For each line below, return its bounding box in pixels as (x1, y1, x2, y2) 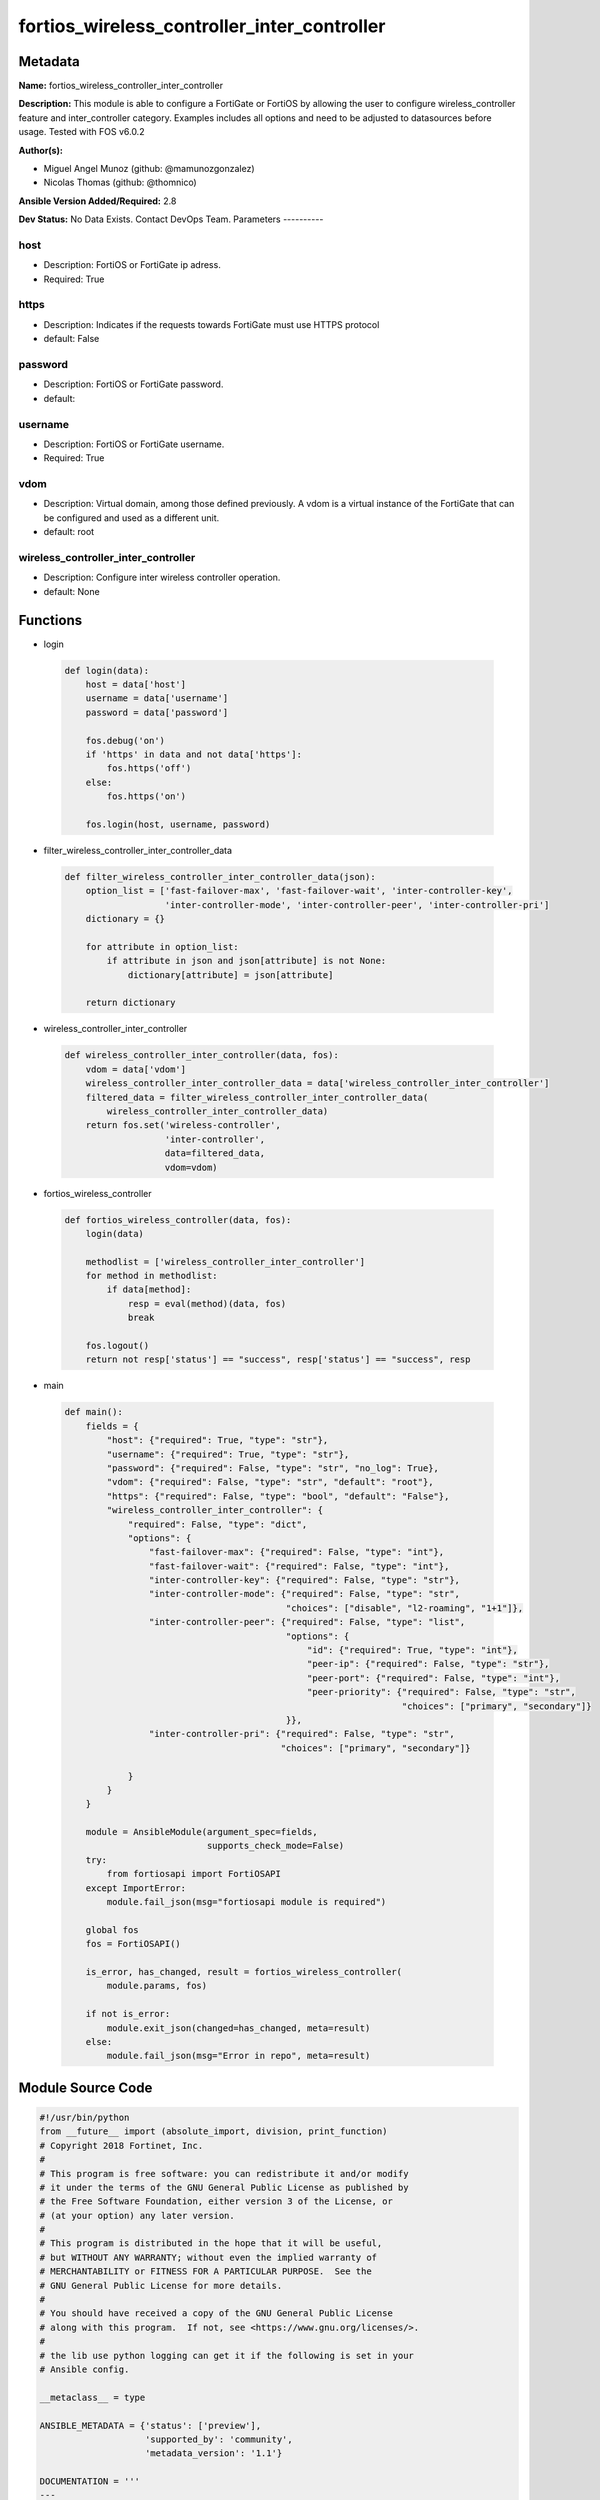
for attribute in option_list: (85, 941, 239, 952)
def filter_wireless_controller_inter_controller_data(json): (64, 871, 376, 882)
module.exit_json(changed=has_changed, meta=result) (106, 2022, 371, 2034)
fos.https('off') (106, 763, 192, 774)
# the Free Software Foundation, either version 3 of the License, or (39, 2196, 394, 2207)
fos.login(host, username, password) (85, 818, 271, 830)
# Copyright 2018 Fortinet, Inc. (39, 2140, 204, 2151)
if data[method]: (106, 1284, 192, 1295)
